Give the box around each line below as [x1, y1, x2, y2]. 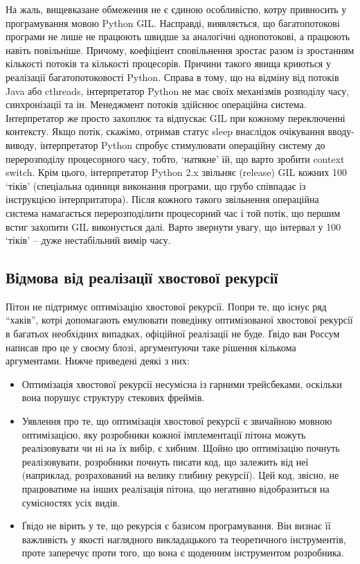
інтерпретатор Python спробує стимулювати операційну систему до [39, 137, 325, 152]
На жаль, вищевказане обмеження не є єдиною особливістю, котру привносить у [6, 2, 347, 16]
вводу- [327, 124, 355, 139]
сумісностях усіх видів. [21, 495, 120, 509]
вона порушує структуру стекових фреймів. [21, 390, 205, 405]
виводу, [6, 137, 37, 152]
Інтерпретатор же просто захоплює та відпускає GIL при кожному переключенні [6, 110, 345, 125]
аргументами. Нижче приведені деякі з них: [6, 353, 190, 368]
